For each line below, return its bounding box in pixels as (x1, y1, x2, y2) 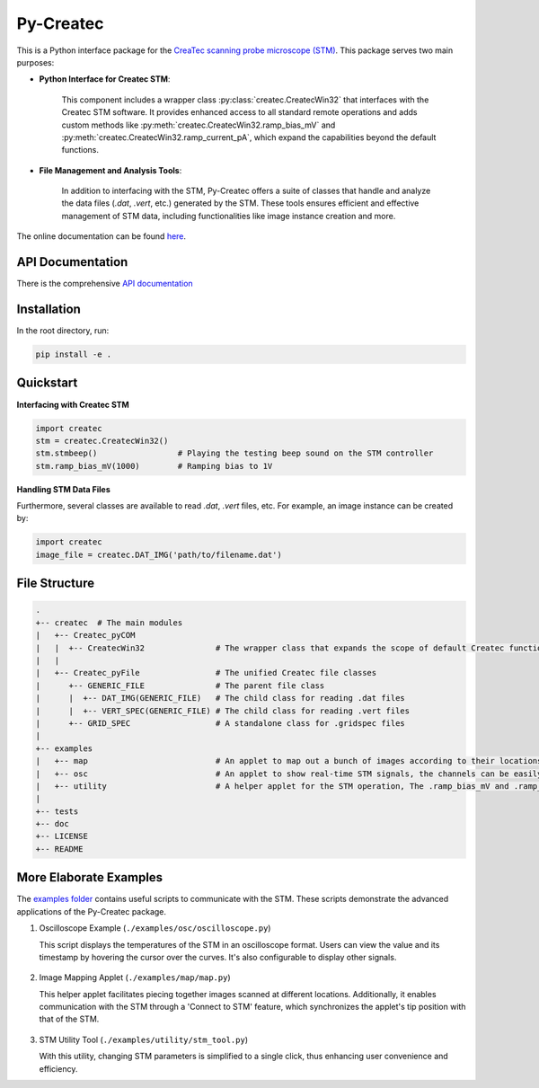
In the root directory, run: (16, 325, 110, 336)
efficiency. (39, 1063, 78, 1074)
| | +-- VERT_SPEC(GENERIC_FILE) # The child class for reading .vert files (35, 705, 411, 716)
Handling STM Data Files (16, 483, 111, 494)
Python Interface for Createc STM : (39, 74, 171, 84)
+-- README (35, 844, 84, 854)
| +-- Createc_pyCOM (35, 630, 136, 641)
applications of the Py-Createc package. (16, 906, 166, 916)
